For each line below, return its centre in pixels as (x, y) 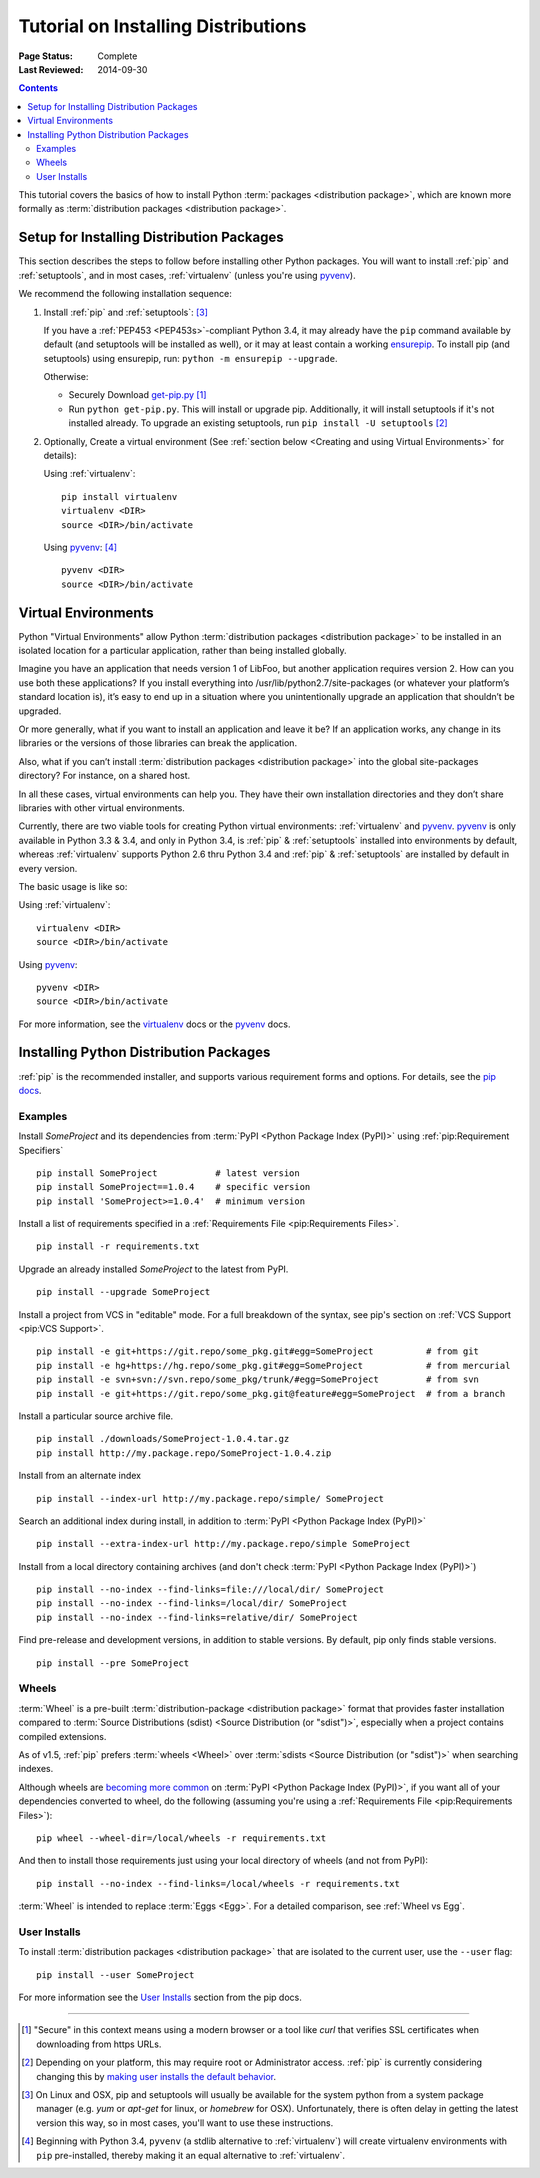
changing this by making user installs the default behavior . (156, 2076)
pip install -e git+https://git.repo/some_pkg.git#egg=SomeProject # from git (258, 1351)
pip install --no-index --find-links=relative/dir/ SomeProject (197, 1617)
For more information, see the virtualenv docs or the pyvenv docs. (154, 1024)
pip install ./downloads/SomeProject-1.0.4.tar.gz (163, 1439)
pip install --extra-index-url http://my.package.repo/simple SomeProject (223, 1544)
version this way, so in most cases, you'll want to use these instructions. (185, 2122)
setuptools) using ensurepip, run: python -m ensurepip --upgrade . (190, 358)
